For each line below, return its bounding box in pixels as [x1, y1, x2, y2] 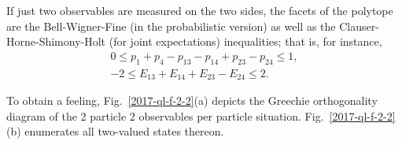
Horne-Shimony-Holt [6, 33, 106, 50]
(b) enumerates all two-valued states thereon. [6, 123, 224, 139]
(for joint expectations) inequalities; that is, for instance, [109, 33, 382, 50]
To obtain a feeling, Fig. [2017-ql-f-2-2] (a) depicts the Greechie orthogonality [6, 92, 378, 109]
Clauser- [339, 17, 379, 34]
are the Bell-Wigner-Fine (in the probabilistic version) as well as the [6, 17, 336, 34]
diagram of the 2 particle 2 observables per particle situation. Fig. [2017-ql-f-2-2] [6, 107, 396, 124]
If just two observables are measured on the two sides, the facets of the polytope [6, 2, 393, 18]
